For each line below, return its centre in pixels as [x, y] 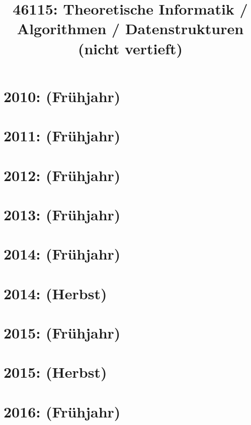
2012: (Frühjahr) [62, 175]
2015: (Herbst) [55, 372]
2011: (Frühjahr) [62, 136]
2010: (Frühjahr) [62, 96]
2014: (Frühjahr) [62, 254]
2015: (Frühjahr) [62, 332]
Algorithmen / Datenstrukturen [130, 28]
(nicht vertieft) [130, 48]
